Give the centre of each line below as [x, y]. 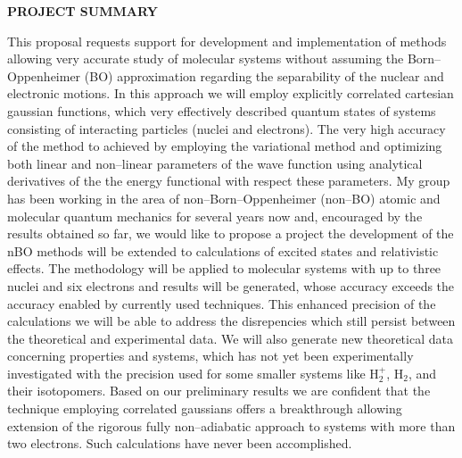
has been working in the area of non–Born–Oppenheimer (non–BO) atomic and [224, 198]
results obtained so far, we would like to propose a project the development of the [231, 233]
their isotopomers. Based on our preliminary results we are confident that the [219, 391]
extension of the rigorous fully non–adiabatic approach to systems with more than [231, 425]
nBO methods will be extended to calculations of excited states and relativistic [223, 250]
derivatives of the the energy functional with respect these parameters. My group [229, 181]
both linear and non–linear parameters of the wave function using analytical [215, 163]
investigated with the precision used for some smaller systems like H [193, 373]
